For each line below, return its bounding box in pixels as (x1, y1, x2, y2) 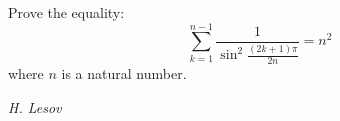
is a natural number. (61, 62, 187, 83)
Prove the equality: (8, 2, 125, 22)
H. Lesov (8, 96, 62, 117)
